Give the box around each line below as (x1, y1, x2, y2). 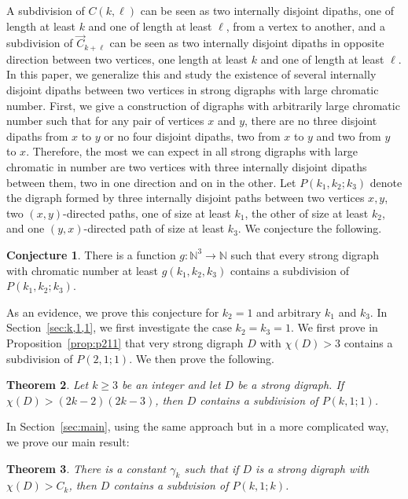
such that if (184, 460, 239, 476)
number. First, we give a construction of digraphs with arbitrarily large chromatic (6, 97, 400, 113)
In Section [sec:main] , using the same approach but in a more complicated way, (6, 418, 389, 435)
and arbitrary (256, 303, 322, 320)
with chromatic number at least (6, 262, 159, 278)
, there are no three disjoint (244, 112, 377, 129)
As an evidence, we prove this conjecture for (6, 303, 219, 320)
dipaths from (6, 127, 68, 144)
